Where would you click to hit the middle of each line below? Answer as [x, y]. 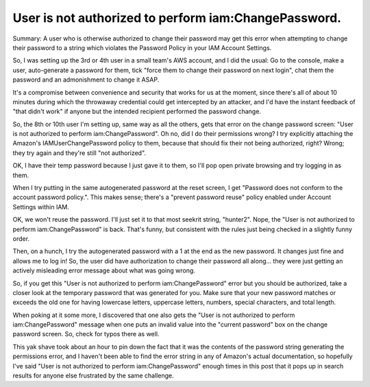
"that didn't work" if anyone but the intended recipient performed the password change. [137, 112]
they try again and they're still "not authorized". [79, 153]
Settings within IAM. [41, 207]
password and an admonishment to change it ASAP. [86, 80]
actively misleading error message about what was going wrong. [104, 270]
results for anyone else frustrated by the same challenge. [93, 376]
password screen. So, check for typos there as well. [86, 334]
